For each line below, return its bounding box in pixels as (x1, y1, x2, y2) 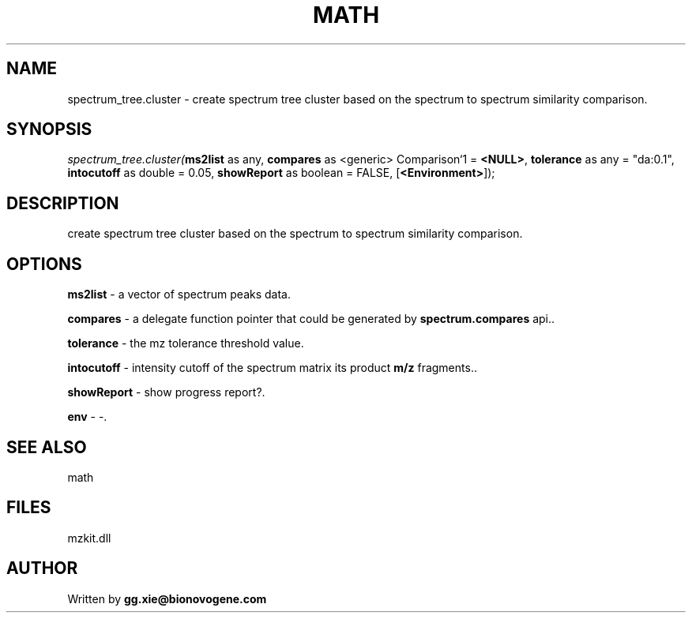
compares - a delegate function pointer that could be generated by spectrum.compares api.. (67, 312, 555, 326)
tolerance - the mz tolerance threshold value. (67, 336, 304, 351)
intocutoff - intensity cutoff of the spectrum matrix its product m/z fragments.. (67, 361, 477, 375)
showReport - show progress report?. (67, 385, 265, 400)
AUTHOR (6, 558, 78, 579)
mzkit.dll (67, 531, 111, 545)
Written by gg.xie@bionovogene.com (67, 591, 267, 606)
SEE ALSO (6, 437, 87, 457)
